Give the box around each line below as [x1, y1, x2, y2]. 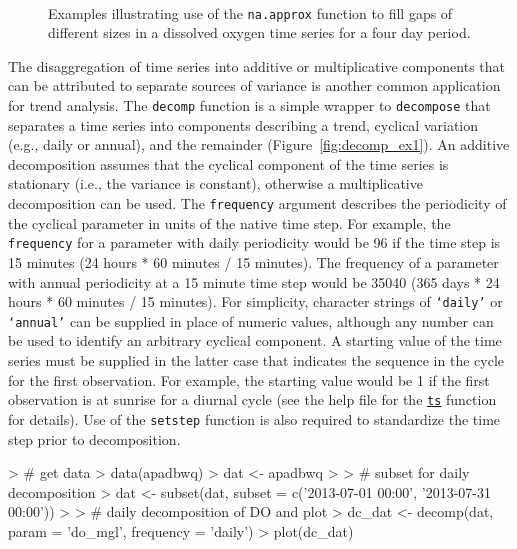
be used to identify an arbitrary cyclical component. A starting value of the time [8, 330, 502, 351]
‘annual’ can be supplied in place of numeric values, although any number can [8, 310, 494, 331]
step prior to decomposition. [8, 428, 181, 449]
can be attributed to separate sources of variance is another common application [8, 75, 501, 96]
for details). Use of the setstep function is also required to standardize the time [8, 408, 501, 429]
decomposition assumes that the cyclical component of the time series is [8, 153, 449, 174]
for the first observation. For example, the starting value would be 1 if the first [8, 369, 490, 390]
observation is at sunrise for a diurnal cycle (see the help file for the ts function [8, 389, 497, 410]
